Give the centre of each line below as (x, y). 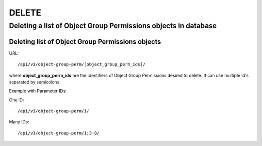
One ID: (16, 100)
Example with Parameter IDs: (38, 91)
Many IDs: (19, 122)
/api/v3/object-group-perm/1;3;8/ (58, 133)
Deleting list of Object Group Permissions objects (85, 41)
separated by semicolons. (35, 82)
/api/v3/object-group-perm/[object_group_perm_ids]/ (82, 65)
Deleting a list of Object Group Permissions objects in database (113, 26)
